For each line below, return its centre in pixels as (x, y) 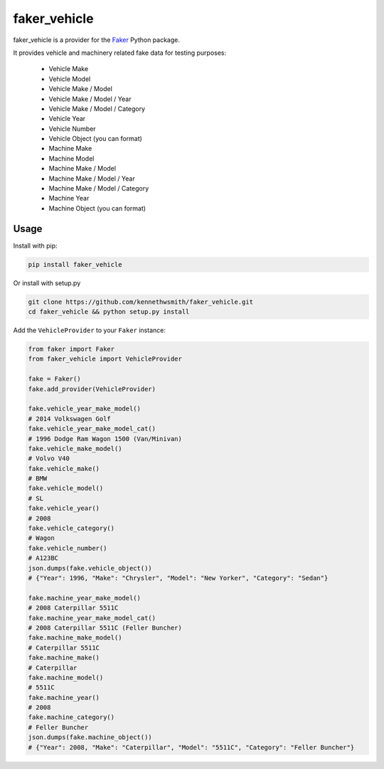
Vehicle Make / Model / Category (97, 108)
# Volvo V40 (49, 458)
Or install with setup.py (47, 283)
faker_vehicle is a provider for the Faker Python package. (97, 40)
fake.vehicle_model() (66, 488)
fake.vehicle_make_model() (75, 449)
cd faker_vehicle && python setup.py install (109, 312)
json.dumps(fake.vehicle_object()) (90, 568)
